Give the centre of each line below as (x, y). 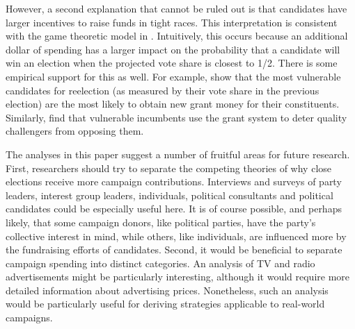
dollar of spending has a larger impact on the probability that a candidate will (173, 49)
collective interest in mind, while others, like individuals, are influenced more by (176, 236)
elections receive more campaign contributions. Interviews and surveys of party (174, 182)
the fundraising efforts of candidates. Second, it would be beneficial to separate (174, 250)
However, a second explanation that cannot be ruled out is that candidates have (176, 8)
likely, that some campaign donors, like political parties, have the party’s (161, 222)
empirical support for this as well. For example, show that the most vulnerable (173, 76)
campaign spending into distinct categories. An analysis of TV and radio (160, 263)
